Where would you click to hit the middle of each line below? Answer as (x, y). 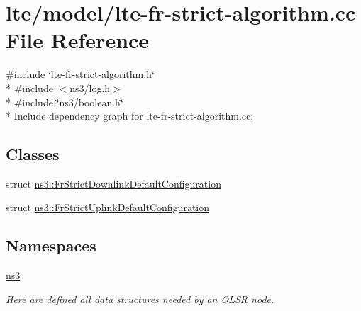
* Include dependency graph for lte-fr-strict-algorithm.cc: (130, 116)
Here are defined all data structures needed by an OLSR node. (140, 299)
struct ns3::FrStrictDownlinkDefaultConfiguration (113, 183)
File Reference (78, 40)
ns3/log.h (90, 87)
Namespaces (51, 245)
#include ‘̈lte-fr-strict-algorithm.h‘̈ (80, 74)
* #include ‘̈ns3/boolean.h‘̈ (65, 102)
